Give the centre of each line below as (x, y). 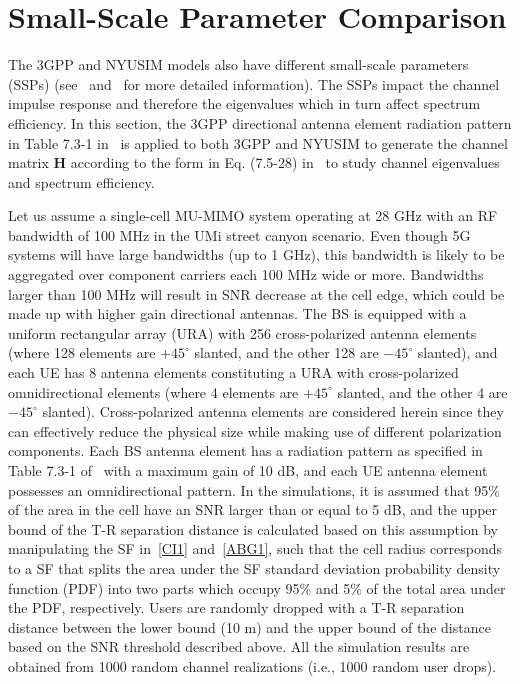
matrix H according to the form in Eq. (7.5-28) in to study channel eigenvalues (254, 162)
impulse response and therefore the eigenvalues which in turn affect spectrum (244, 103)
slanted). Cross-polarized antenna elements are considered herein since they (273, 411)
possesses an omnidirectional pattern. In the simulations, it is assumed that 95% (254, 489)
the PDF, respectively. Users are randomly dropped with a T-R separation (236, 607)
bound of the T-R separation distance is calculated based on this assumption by (253, 528)
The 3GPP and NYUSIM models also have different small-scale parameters (238, 64)
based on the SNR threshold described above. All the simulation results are (239, 646)
